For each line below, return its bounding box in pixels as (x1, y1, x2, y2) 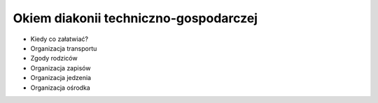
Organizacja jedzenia (30, 74, 91, 82)
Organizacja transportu (30, 44, 97, 52)
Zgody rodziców (30, 54, 78, 63)
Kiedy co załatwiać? (30, 35, 89, 43)
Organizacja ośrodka (30, 84, 90, 92)
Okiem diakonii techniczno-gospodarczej (13, 10, 258, 26)
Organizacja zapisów (30, 63, 91, 72)
